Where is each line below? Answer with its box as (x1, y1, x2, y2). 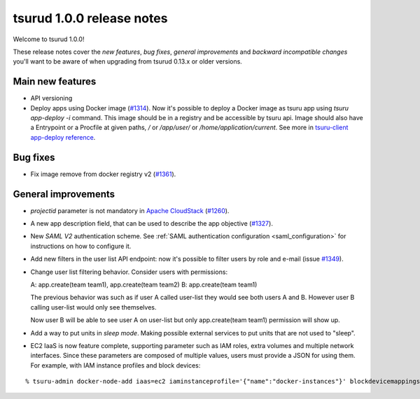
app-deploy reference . (30, 133, 96, 141)
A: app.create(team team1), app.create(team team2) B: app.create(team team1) (30, 280, 258, 289)
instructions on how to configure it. (30, 242, 132, 250)
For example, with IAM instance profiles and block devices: (30, 361, 201, 370)
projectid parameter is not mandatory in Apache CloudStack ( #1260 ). (30, 206, 230, 215)
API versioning (30, 94, 73, 103)
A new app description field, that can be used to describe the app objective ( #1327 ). (30, 219, 273, 227)
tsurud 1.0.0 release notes (13, 10, 168, 26)
